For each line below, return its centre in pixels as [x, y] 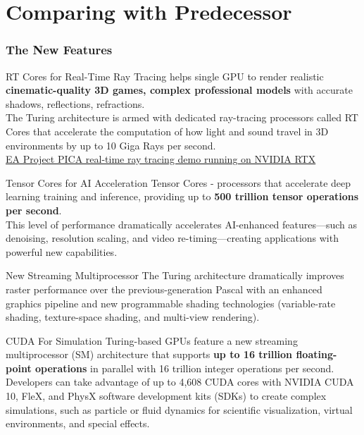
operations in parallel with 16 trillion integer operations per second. [185, 368]
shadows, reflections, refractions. [75, 103]
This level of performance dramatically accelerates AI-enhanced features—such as [182, 224]
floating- [316, 354]
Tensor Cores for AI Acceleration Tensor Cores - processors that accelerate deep [178, 182]
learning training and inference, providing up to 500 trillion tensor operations [182, 196]
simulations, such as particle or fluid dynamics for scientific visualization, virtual [179, 409]
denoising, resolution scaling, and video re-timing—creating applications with [172, 238]
